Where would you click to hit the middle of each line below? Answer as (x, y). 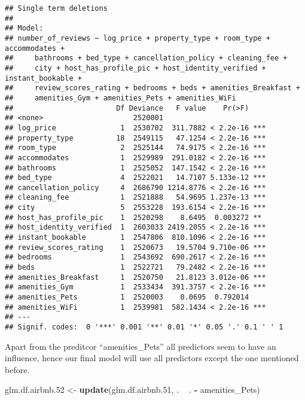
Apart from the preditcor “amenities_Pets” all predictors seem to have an (141, 346)
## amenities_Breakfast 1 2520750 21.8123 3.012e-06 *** (135, 277)
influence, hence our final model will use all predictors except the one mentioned (152, 358)
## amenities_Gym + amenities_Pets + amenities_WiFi (121, 98)
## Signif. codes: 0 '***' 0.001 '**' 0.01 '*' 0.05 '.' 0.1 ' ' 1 (144, 327)
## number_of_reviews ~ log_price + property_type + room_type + (138, 38)
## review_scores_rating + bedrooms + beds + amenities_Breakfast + (152, 88)
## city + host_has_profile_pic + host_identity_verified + (135, 68)
